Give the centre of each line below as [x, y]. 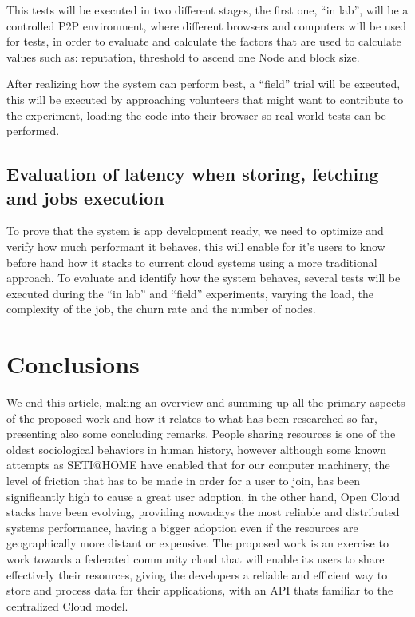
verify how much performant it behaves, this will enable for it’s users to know [196, 246]
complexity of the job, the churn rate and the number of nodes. [161, 309]
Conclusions [73, 364]
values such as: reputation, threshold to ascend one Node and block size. [183, 56]
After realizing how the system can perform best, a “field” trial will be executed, [204, 84]
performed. [33, 131]
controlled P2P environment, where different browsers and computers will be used [207, 25]
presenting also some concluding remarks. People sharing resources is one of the [201, 434]
